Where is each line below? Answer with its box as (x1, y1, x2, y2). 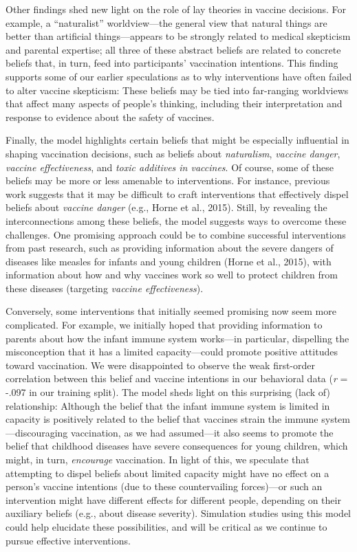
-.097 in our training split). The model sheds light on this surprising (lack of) (6, 385, 330, 399)
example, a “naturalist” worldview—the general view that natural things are (6, 15, 327, 30)
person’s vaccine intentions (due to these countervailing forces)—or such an (6, 479, 323, 494)
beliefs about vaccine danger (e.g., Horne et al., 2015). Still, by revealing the (6, 200, 327, 214)
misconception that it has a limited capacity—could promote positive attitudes (6, 344, 338, 359)
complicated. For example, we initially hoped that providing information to (6, 318, 323, 332)
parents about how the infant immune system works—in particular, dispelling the (6, 331, 349, 345)
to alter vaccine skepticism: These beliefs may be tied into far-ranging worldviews (6, 82, 349, 97)
